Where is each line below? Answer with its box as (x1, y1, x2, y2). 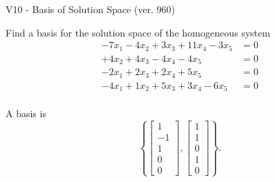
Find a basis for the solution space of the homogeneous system (6, 25, 270, 39)
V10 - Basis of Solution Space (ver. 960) (6, 2, 175, 16)
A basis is (6, 106, 46, 121)
